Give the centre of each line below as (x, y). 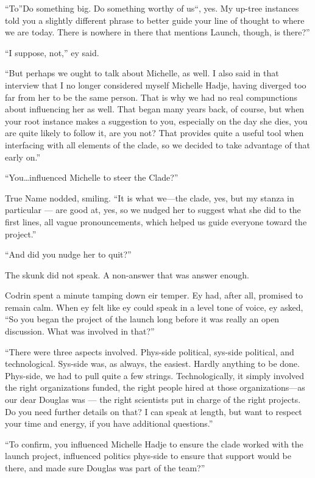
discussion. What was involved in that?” (80, 331)
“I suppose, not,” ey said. (52, 52)
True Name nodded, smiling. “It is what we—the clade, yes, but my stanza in (150, 197)
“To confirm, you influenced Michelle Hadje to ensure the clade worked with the (154, 444)
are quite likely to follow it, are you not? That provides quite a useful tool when (154, 133)
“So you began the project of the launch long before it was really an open (142, 319)
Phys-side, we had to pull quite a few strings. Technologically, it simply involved (155, 375)
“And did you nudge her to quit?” (68, 254)
